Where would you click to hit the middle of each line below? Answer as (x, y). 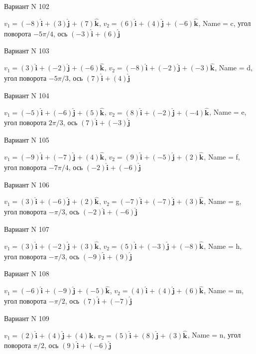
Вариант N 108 (27, 273)
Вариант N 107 (27, 229)
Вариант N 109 (27, 318)
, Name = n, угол (214, 335)
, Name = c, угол (225, 23)
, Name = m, (224, 290)
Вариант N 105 (27, 140)
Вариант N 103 (27, 51)
